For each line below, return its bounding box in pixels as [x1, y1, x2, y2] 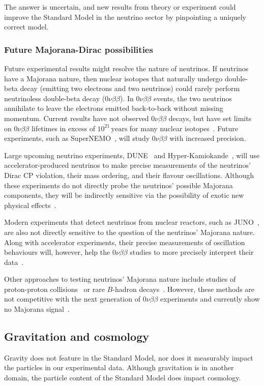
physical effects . [4, 199, 56, 210]
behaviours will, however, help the [4, 247, 110, 257]
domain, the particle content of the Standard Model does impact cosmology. [4, 372, 241, 383]
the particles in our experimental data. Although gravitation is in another [4, 362, 234, 373]
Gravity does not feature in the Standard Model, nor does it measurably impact [4, 352, 253, 363]
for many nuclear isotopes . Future [129, 123, 239, 133]
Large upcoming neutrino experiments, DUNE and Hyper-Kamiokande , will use [4, 150, 260, 160]
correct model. [4, 21, 49, 32]
